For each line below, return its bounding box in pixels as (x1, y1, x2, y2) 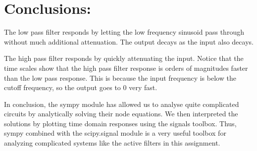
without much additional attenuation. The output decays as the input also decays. (4, 36, 254, 47)
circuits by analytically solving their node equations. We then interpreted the (4, 108, 238, 119)
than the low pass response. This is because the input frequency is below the (4, 72, 236, 83)
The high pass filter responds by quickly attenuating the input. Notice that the (4, 53, 244, 63)
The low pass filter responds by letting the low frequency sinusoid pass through (4, 27, 244, 37)
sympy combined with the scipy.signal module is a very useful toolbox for (4, 128, 226, 138)
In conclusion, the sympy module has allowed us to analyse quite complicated (4, 99, 239, 109)
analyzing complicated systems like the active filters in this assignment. (4, 138, 220, 148)
